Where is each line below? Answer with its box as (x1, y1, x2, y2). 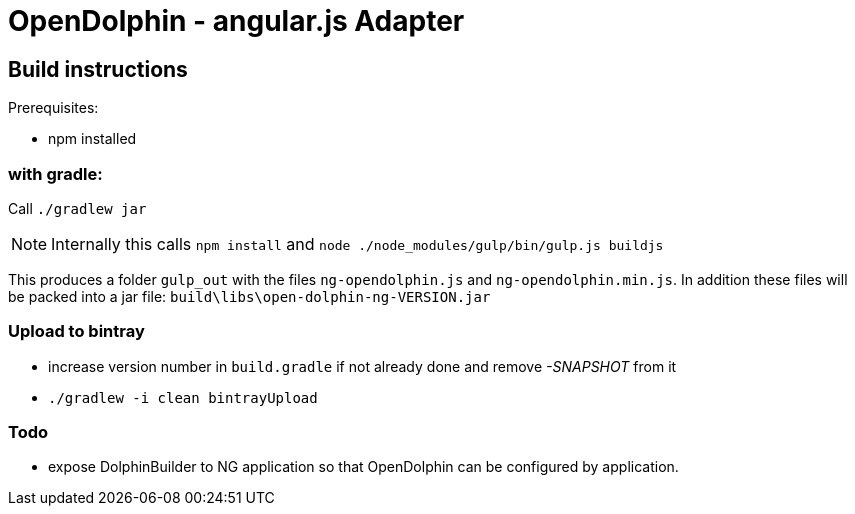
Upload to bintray (8, 321, 145, 342)
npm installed (48, 130, 137, 148)
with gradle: (8, 163, 103, 184)
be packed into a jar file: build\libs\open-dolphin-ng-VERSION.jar (8, 287, 491, 305)
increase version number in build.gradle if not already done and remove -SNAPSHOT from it (48, 357, 677, 375)
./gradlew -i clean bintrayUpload (48, 389, 318, 406)
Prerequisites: (8, 99, 99, 117)
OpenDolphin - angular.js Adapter (8, 4, 465, 38)
